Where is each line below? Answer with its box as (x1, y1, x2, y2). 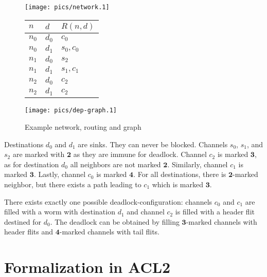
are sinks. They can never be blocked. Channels (78, 138, 228, 149)
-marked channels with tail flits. (59, 226, 159, 237)
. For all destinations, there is (133, 169, 226, 180)
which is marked (152, 179, 203, 189)
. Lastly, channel (33, 169, 86, 180)
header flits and (4, 226, 54, 237)
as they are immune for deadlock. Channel (73, 149, 207, 160)
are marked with (12, 149, 65, 160)
